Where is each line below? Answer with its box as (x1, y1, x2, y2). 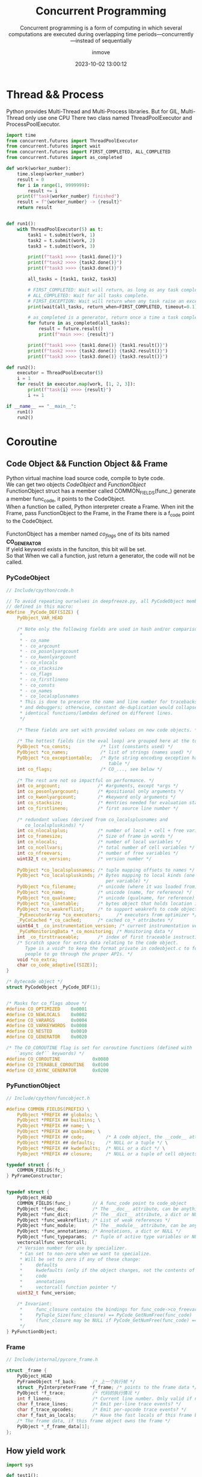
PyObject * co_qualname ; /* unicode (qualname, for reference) (17, 895, 195, 901)
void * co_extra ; (17, 957, 58, 963)
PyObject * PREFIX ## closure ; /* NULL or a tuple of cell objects (17, 1151, 198, 1157)
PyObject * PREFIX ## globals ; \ (17, 1111, 98, 1118)
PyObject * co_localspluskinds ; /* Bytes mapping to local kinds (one (17, 872, 195, 879)
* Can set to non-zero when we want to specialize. (19, 1251, 152, 1257)
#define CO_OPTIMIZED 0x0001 (6, 1006, 87, 1012)
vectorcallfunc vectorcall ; (17, 1240, 87, 1246)
